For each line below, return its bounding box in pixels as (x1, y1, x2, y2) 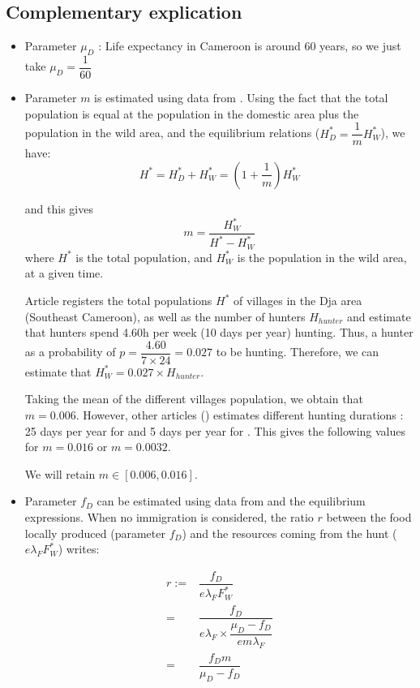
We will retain (24, 465, 96, 482)
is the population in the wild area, (237, 248, 407, 265)
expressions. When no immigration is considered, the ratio (24, 509, 314, 526)
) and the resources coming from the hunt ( (182, 524, 397, 541)
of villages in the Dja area (234, 292, 362, 309)
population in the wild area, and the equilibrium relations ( (24, 124, 320, 141)
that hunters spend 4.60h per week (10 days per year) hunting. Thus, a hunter (24, 324, 414, 341)
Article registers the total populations (24, 292, 212, 309)
